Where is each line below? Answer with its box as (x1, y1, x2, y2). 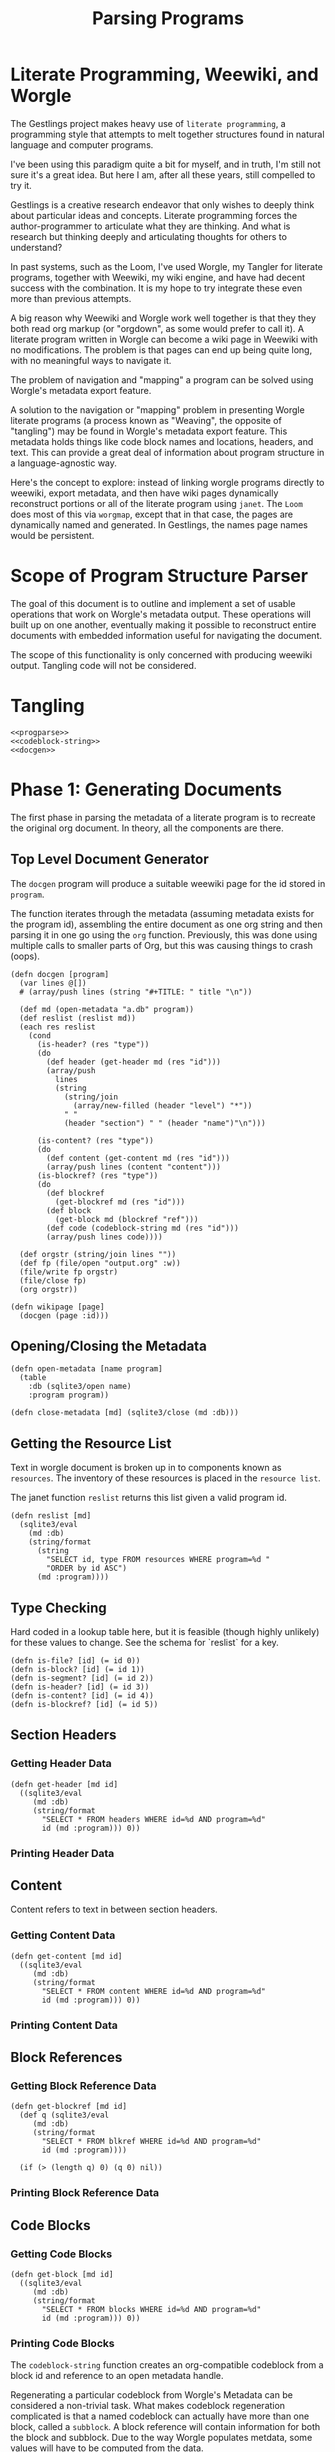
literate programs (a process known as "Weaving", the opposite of (10, 414, 282, 426)
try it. (10, 179, 32, 191)
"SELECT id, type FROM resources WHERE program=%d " (46, 1555, 271, 1565)
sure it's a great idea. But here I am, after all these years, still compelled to (10, 168, 316, 181)
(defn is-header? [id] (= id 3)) (10, 1682, 150, 1692)
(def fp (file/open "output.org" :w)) (19, 1258, 182, 1268)
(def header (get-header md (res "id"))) (46, 1057, 222, 1067)
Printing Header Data (10, 1846, 115, 1860)
